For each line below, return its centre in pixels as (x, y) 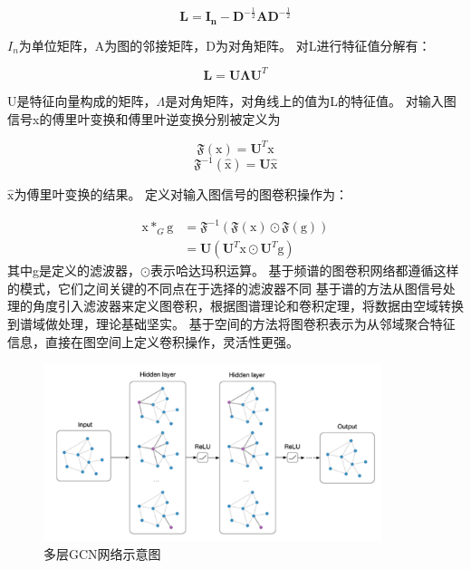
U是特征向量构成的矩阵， (82, 100)
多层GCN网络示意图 (102, 553)
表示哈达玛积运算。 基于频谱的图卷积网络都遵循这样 (304, 270)
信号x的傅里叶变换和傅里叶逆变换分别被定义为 (144, 118)
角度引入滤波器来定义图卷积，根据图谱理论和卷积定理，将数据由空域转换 (248, 306)
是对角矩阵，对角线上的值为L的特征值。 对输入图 (311, 100)
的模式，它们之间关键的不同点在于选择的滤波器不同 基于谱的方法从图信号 (225, 288)
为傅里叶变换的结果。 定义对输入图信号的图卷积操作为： (181, 194)
